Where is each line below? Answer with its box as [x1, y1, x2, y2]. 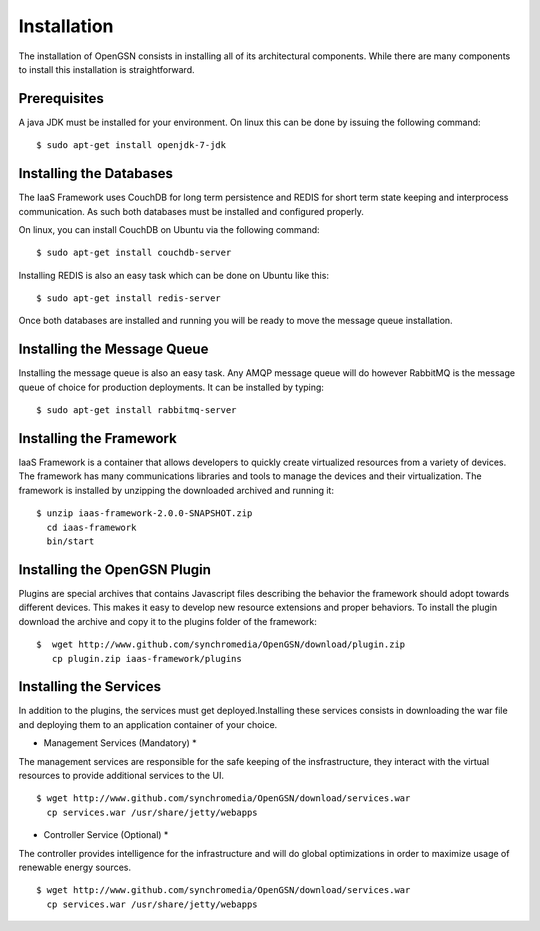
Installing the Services [18, 678, 162, 695]
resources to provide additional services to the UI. [18, 769, 225, 781]
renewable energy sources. [18, 861, 132, 873]
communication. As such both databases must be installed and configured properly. [18, 205, 365, 217]
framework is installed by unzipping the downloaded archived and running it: [18, 484, 335, 496]
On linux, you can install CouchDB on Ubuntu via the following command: [18, 223, 320, 235]
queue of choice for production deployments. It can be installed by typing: [18, 381, 325, 393]
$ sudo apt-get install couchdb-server [36, 247, 232, 259]
